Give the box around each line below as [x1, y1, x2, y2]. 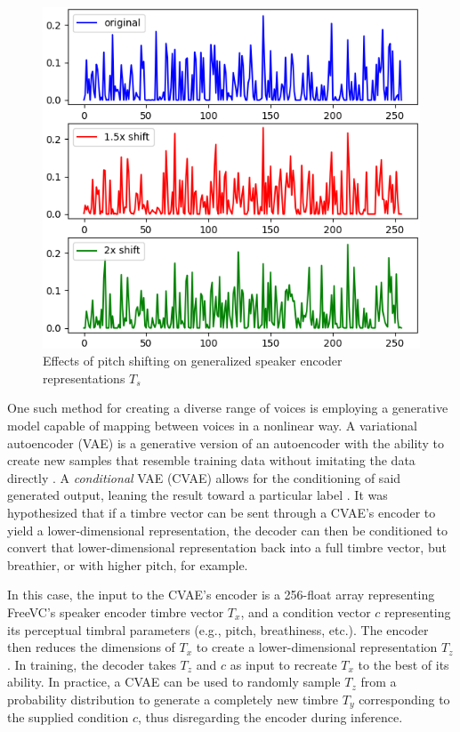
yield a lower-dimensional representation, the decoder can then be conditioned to [7, 520, 448, 539]
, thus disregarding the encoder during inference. [137, 708, 403, 727]
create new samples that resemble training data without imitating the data [7, 451, 416, 470]
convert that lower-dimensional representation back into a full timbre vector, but [7, 538, 447, 557]
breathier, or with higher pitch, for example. [7, 555, 248, 574]
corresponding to [359, 689, 450, 708]
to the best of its [358, 655, 449, 673]
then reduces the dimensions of [7, 638, 175, 656]
